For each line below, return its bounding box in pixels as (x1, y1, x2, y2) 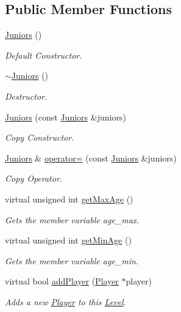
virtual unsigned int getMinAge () (5, 234, 132, 247)
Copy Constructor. (5, 131, 74, 144)
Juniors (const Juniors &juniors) (5, 110, 126, 123)
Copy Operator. (5, 172, 63, 185)
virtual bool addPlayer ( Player (5, 275, 119, 288)
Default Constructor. (5, 48, 82, 61)
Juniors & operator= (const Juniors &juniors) (5, 151, 177, 164)
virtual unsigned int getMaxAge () (5, 192, 133, 205)
